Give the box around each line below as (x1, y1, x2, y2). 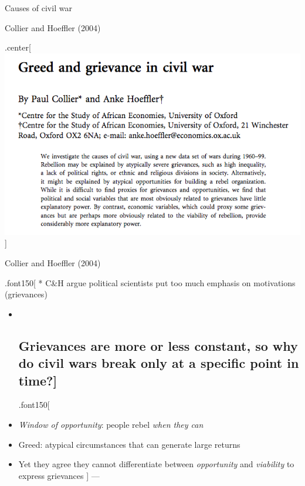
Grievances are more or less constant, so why (18, 336, 298, 354)
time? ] (18, 371, 57, 389)
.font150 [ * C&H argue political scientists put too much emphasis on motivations (5, 276, 296, 289)
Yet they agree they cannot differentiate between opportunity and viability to (18, 458, 294, 470)
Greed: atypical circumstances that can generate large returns (18, 438, 240, 450)
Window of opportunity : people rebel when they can (18, 418, 204, 430)
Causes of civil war (5, 2, 72, 14)
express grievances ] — (18, 469, 100, 481)
